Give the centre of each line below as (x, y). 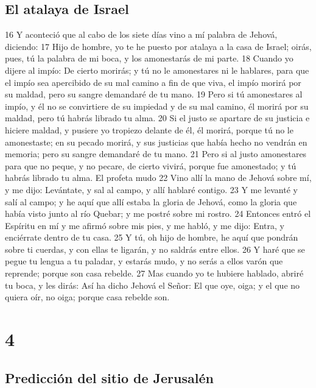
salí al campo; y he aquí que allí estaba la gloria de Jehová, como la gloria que (151, 201)
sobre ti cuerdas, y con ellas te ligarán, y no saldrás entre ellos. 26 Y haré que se (155, 249)
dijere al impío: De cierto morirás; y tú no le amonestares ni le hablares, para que (157, 70)
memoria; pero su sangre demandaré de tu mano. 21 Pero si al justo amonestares (156, 154)
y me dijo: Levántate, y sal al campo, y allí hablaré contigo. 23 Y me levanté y (151, 189)
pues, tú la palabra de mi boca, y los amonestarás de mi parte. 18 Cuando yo (149, 58)
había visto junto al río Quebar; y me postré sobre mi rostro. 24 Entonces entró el (158, 213)
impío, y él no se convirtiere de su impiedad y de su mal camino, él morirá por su (157, 106)
